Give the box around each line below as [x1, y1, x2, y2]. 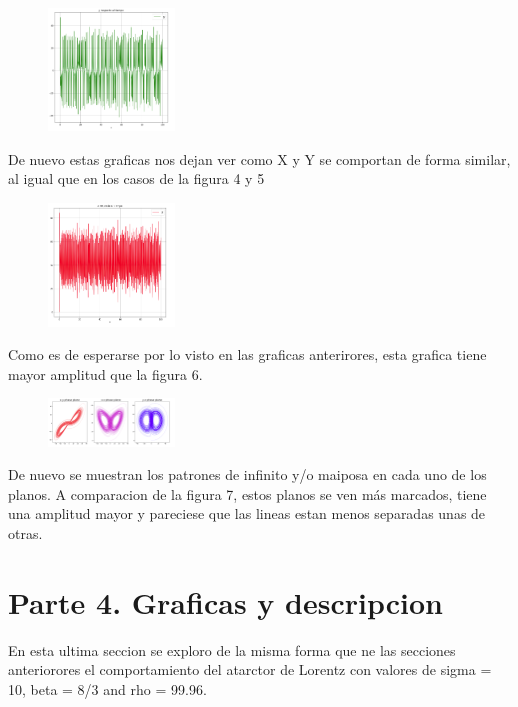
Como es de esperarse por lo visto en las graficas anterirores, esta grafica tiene [8, 344, 487, 365]
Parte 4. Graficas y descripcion [8, 581, 443, 622]
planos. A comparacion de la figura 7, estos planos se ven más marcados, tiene [8, 483, 487, 504]
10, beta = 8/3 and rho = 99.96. [8, 678, 207, 699]
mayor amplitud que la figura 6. [8, 363, 203, 384]
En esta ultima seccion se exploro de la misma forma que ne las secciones [8, 639, 456, 660]
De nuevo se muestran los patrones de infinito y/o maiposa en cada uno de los [8, 464, 487, 485]
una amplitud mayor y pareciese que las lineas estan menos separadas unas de [8, 503, 486, 524]
